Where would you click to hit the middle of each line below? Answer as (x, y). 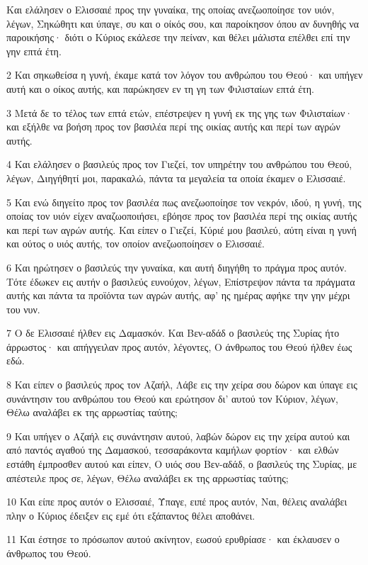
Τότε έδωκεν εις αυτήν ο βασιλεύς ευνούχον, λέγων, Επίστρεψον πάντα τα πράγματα (181, 281)
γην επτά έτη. (34, 51)
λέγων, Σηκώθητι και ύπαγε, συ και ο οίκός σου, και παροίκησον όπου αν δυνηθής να (183, 23)
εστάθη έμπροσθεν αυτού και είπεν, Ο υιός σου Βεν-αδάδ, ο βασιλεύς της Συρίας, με (182, 464)
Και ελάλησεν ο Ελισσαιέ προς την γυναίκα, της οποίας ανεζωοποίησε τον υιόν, (171, 9)
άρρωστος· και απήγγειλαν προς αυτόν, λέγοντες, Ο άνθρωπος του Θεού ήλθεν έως (179, 346)
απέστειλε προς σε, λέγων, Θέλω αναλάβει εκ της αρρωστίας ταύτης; (148, 477)
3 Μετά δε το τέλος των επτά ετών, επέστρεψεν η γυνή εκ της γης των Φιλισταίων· (180, 112)
